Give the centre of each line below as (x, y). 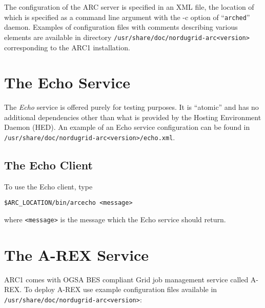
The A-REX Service (77, 254)
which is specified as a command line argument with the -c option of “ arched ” (127, 17)
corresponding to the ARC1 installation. (67, 47)
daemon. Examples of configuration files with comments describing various (121, 27)
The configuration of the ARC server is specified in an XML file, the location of (129, 7)
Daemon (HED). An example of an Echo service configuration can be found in (127, 127)
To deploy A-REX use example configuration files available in (120, 289)
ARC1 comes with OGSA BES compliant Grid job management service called (126, 279)
